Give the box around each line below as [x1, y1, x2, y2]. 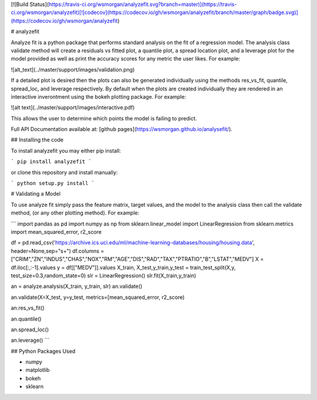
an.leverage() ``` [11, 337, 50, 344]
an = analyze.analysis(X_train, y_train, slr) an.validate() [11, 283, 143, 290]
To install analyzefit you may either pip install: [11, 147, 122, 154]
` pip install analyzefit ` [11, 159, 92, 165]
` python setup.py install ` [11, 180, 95, 187]
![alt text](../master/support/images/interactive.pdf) [11, 104, 135, 111]
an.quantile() [11, 315, 42, 322]
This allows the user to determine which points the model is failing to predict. [11, 115, 197, 122]
